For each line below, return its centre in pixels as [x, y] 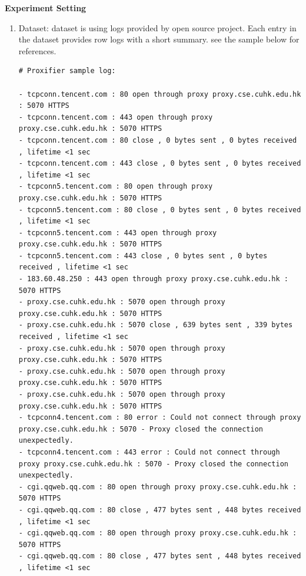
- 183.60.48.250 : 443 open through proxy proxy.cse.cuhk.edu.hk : [153, 279]
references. [37, 50]
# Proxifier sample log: [67, 71]
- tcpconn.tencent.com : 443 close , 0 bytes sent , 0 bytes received [160, 164]
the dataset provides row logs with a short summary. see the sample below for [159, 39]
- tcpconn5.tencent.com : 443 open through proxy [118, 233]
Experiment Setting [46, 8]
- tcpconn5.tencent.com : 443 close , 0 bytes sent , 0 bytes [143, 256]
